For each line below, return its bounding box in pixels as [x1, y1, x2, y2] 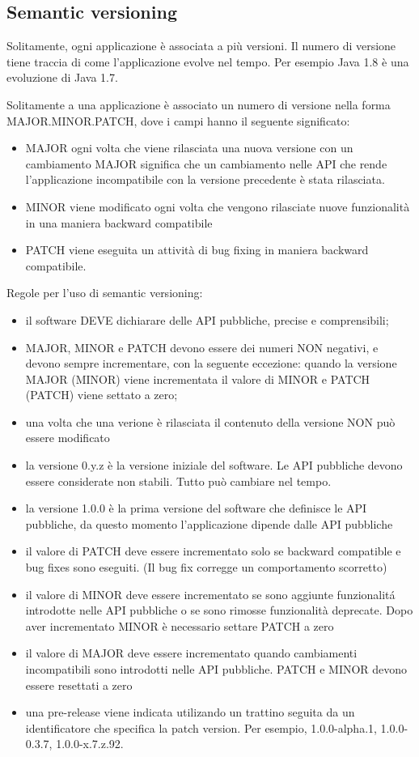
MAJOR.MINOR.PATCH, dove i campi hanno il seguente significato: [6, 112, 350, 129]
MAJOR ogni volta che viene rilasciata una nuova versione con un [25, 139, 353, 156]
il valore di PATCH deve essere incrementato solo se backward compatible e [25, 542, 401, 559]
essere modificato [25, 429, 110, 446]
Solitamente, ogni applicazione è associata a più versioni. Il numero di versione [6, 37, 396, 54]
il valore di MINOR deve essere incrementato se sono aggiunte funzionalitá [25, 585, 396, 602]
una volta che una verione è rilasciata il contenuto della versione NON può [25, 413, 396, 430]
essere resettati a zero [25, 676, 133, 693]
